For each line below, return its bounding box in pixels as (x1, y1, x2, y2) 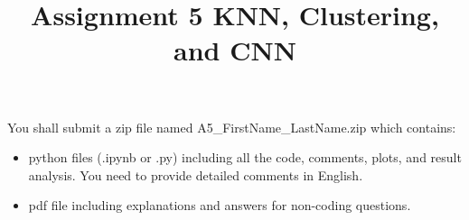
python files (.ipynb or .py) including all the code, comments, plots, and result (28, 148, 462, 167)
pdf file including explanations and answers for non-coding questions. (28, 196, 411, 215)
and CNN (174, 32, 296, 69)
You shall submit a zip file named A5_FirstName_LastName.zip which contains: (7, 117, 456, 136)
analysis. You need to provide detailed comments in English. (28, 165, 363, 184)
